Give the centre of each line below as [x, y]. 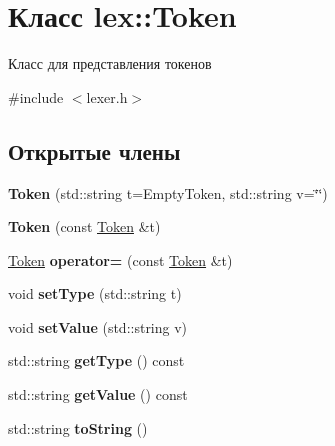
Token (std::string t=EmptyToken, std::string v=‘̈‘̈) [168, 192]
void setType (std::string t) [95, 293]
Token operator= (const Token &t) [120, 259]
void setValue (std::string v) [98, 326]
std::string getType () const [96, 360]
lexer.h [107, 96]
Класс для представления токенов [110, 63]
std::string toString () [78, 427]
